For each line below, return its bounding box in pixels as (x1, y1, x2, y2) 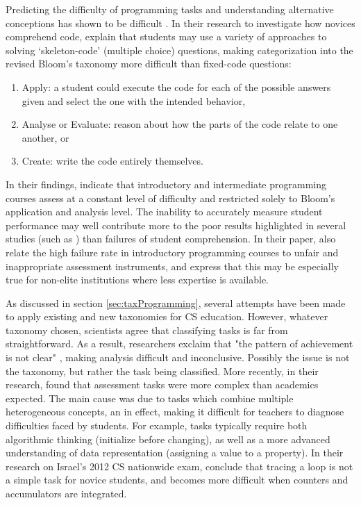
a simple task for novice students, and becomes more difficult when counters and (6, 472, 349, 487)
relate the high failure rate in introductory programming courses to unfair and (6, 245, 339, 259)
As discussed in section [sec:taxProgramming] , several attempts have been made (6, 295, 346, 310)
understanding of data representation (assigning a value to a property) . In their (6, 445, 344, 460)
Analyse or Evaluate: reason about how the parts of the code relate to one (22, 117, 338, 131)
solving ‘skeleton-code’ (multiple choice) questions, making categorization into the (6, 42, 353, 57)
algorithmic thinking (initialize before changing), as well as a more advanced (6, 431, 330, 446)
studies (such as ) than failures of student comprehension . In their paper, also (6, 231, 336, 246)
